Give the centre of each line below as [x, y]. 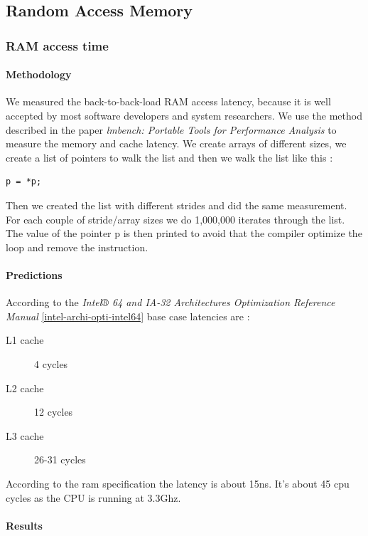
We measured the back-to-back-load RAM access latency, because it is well [168, 101]
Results [24, 525]
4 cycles [51, 363]
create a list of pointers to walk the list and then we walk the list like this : [169, 157]
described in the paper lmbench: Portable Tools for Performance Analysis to [171, 129]
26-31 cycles [60, 459]
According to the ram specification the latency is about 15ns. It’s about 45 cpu [178, 483]
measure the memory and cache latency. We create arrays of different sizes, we [176, 143]
